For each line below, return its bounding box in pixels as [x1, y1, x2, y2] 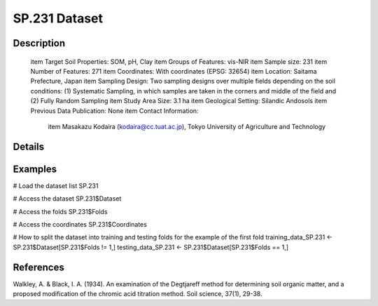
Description [13, 37, 66, 49]
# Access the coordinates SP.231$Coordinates [13, 220, 147, 228]
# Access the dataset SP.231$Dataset [13, 194, 122, 203]
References [13, 261, 64, 273]
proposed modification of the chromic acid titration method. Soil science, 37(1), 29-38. [13, 290, 262, 298]
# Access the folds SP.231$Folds [13, 207, 108, 215]
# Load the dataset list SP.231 [13, 181, 99, 189]
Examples [13, 163, 57, 175]
